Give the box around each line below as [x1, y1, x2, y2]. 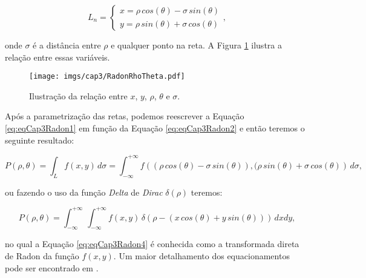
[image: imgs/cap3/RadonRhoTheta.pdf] [29, 72, 185, 81]
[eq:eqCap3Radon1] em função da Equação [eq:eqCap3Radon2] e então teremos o [5, 122, 305, 134]
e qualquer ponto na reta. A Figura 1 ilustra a [111, 39, 282, 51]
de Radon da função [5, 250, 79, 262]
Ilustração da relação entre [29, 89, 128, 102]
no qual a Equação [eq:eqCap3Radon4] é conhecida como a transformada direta [5, 237, 299, 250]
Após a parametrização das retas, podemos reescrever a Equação [5, 110, 244, 122]
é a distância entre [33, 39, 101, 51]
